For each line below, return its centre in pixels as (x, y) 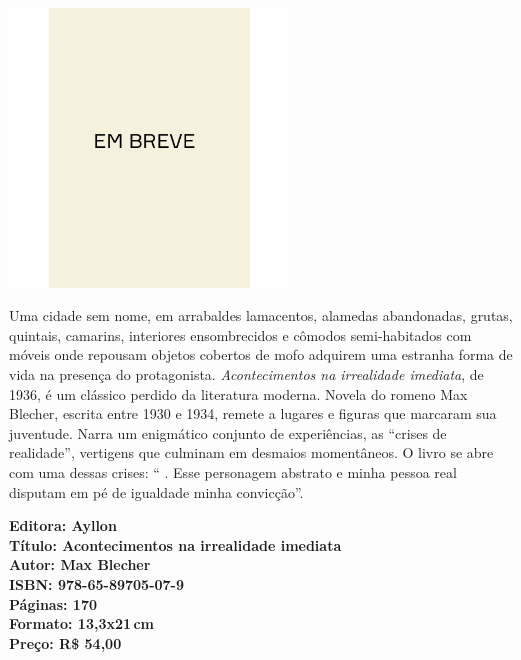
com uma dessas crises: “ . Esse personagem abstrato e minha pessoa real (233, 472)
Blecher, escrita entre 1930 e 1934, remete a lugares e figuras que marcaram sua (253, 413)
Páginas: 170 (53, 603)
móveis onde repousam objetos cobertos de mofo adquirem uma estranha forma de (261, 354)
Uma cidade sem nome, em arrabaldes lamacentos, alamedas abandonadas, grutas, (261, 315)
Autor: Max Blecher (80, 564)
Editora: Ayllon (63, 525)
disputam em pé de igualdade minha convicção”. (156, 491)
